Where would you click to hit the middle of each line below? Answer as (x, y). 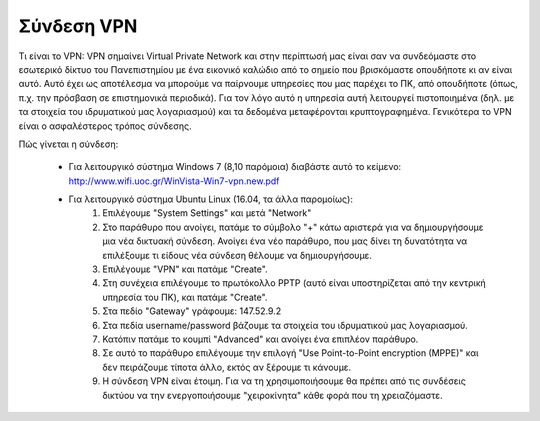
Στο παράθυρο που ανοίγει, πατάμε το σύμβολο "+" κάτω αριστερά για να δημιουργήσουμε (293, 227)
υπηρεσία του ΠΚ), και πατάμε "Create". (185, 297)
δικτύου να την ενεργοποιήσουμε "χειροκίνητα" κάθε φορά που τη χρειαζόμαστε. (272, 395)
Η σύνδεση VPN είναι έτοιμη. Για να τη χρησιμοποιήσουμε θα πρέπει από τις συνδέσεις (284, 381)
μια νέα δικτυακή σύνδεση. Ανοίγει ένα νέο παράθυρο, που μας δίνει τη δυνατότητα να (285, 241)
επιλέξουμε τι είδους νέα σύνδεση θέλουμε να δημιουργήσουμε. (237, 255)
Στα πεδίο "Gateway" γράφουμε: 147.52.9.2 (192, 311)
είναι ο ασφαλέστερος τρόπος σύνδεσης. (105, 126)
